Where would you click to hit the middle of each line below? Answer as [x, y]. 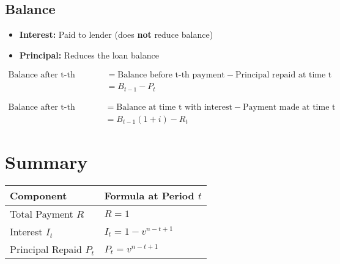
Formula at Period [149, 196]
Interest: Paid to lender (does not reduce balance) [116, 34]
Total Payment [42, 214]
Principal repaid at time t [283, 75]
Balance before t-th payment [171, 75]
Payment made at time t [289, 107]
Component [39, 196]
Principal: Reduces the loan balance [89, 55]
